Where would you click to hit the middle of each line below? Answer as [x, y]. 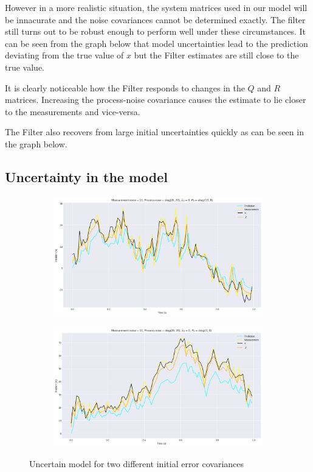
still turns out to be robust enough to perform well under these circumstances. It [155, 31]
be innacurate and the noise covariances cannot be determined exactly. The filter [155, 19]
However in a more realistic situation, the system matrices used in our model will [156, 7]
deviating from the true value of [64, 55]
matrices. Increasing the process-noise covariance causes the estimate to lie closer [156, 100]
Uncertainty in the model [86, 176]
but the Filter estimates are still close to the [216, 55]
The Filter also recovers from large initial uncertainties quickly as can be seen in [154, 132]
